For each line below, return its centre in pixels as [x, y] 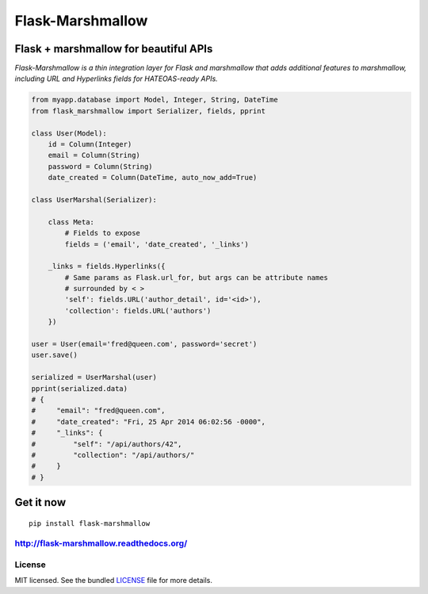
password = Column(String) [101, 166]
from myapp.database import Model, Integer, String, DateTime [155, 100]
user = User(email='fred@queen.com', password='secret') [144, 344]
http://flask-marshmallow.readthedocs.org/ [101, 543]
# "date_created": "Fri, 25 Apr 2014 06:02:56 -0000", [148, 422]
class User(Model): [69, 133]
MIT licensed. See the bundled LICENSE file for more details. [114, 581]
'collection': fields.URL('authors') [138, 310]
